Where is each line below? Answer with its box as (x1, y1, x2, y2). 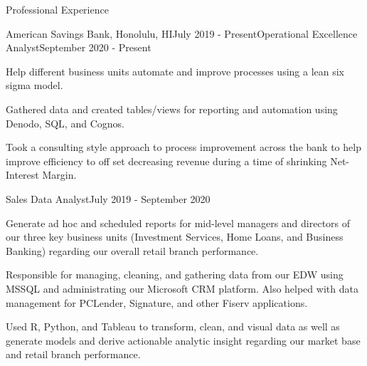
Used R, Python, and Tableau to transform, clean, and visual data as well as (6, 319, 340, 334)
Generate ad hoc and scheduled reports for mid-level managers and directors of (6, 215, 351, 230)
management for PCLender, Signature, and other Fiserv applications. (6, 295, 308, 310)
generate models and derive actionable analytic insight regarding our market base (6, 333, 361, 347)
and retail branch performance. (6, 347, 141, 362)
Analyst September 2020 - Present (6, 40, 151, 55)
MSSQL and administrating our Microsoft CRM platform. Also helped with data (6, 281, 358, 296)
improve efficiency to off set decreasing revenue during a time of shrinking (6, 153, 327, 168)
